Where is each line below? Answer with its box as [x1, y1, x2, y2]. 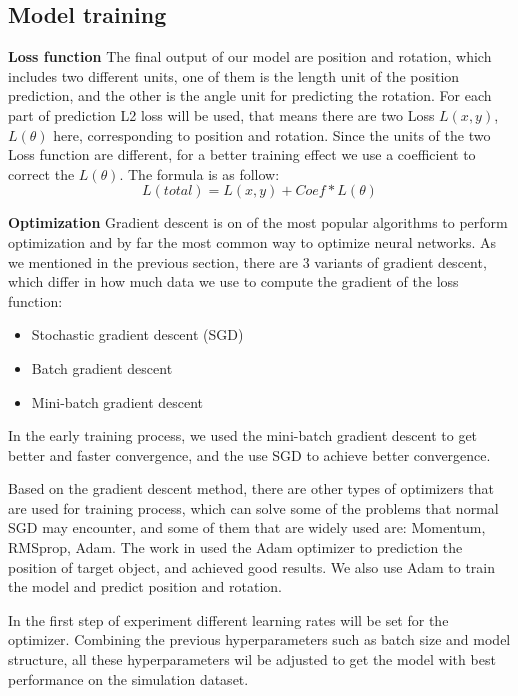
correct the [8, 163, 75, 184]
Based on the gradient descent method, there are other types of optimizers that [8, 478, 494, 499]
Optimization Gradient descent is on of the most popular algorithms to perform [8, 212, 508, 233]
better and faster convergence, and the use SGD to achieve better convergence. [8, 444, 491, 465]
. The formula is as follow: [119, 163, 280, 184]
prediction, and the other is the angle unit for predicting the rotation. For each [8, 85, 492, 106]
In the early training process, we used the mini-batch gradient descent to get [8, 425, 478, 446]
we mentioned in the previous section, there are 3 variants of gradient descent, [8, 251, 487, 272]
